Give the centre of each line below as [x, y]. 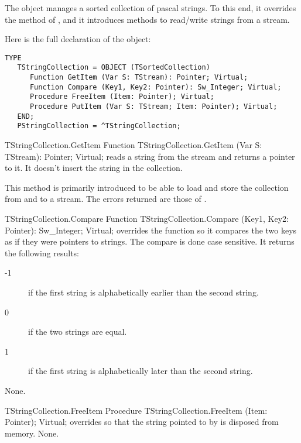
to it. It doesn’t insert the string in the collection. [94, 168]
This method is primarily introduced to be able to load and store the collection [147, 187]
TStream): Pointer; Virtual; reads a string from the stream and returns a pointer [150, 156]
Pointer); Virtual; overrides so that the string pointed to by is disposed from [142, 422]
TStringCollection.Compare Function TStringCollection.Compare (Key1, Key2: [147, 218]
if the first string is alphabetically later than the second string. [141, 371]
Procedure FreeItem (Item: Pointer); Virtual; [122, 97]
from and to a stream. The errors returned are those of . [106, 199]
